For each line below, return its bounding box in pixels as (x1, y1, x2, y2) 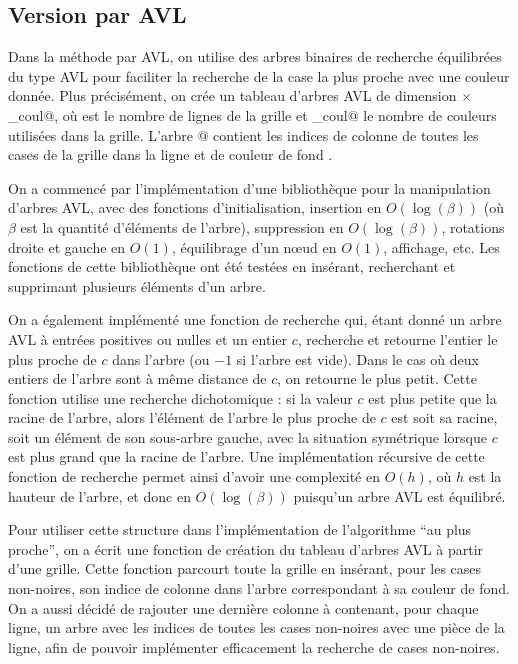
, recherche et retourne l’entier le (297, 328, 498, 349)
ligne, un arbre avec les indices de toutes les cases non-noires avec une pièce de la (8, 617, 505, 638)
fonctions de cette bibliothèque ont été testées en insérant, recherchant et (8, 256, 456, 277)
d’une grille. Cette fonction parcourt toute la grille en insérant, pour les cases (8, 558, 482, 579)
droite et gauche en (8, 236, 126, 257)
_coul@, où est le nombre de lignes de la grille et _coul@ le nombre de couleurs (8, 104, 497, 125)
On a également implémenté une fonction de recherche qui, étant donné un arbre (8, 309, 502, 330)
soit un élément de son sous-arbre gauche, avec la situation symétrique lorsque (8, 426, 487, 447)
